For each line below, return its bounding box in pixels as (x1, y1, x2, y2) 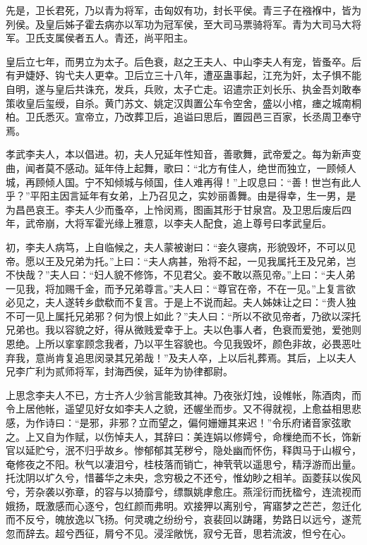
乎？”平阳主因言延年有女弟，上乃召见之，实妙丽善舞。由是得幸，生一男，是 (6, 188, 356, 203)
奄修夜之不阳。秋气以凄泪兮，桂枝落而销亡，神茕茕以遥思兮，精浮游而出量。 (6, 456, 361, 471)
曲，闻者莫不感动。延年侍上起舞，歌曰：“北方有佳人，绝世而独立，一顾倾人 (6, 160, 356, 175)
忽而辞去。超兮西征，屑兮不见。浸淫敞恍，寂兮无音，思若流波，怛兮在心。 (6, 525, 351, 540)
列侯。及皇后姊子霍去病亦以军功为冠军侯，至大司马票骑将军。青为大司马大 (6, 16, 351, 31)
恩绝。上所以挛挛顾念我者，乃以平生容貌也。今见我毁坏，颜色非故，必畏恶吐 (6, 336, 361, 351)
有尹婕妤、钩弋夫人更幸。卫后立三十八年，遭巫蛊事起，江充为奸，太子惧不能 (6, 68, 361, 82)
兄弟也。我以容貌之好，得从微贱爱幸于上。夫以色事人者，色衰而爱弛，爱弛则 (6, 322, 361, 337)
